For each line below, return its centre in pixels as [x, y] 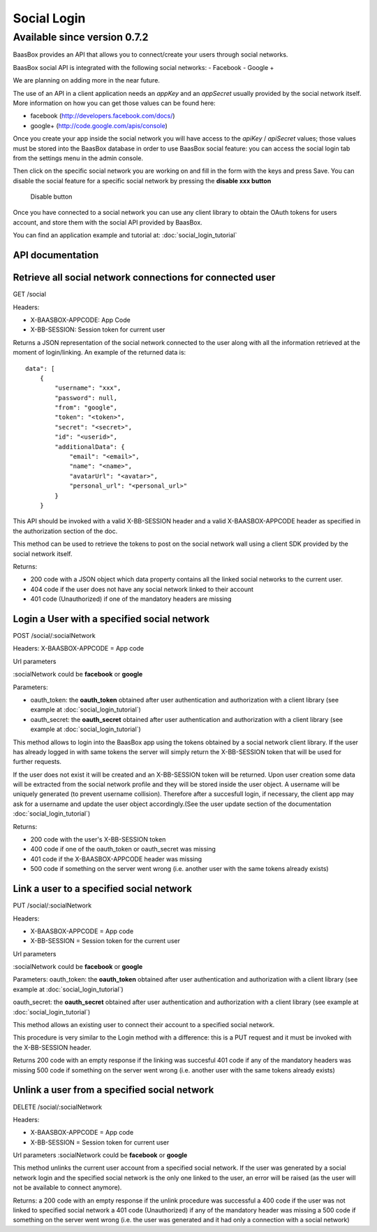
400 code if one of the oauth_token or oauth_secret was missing [123, 849]
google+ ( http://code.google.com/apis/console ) [99, 125]
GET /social [30, 295]
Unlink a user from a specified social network [113, 1090]
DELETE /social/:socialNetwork [58, 1107]
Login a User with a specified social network [111, 619]
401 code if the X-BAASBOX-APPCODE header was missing [116, 859]
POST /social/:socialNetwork [54, 636]
